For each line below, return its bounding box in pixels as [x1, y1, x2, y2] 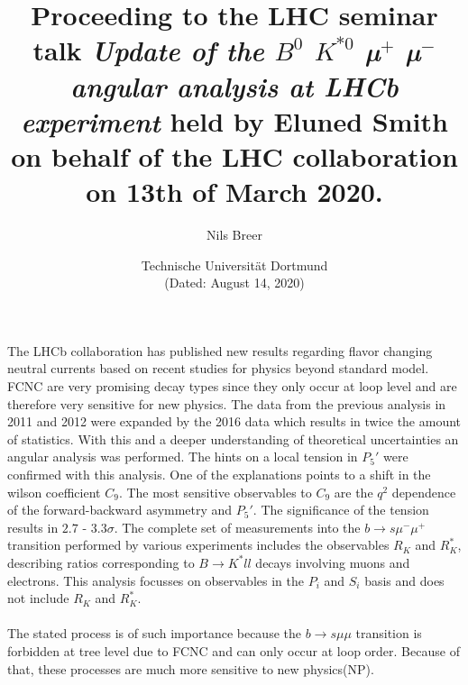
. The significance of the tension [252, 500, 429, 519]
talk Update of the [32, 32, 264, 69]
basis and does [364, 571, 445, 589]
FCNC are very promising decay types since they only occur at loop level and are [7, 377, 457, 396]
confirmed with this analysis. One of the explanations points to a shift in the [7, 465, 431, 483]
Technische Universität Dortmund [141, 255, 328, 274]
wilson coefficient [7, 482, 101, 501]
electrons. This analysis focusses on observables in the [7, 571, 304, 589]
